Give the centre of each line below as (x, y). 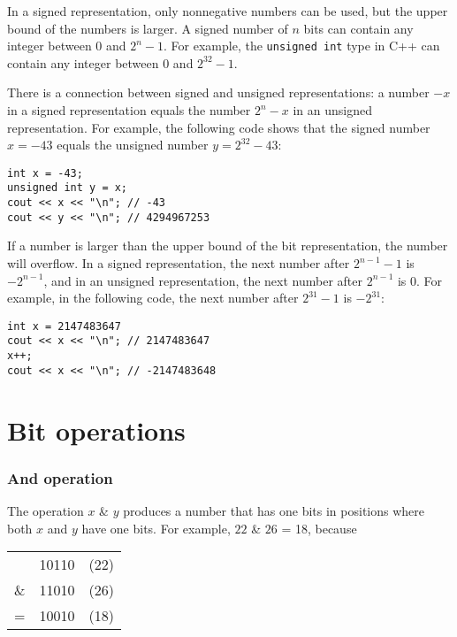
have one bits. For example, (156, 528)
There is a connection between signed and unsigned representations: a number (218, 92)
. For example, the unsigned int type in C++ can (302, 46)
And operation (60, 477)
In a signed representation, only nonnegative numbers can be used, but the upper (228, 11)
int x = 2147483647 (64, 326)
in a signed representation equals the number (129, 110)
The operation (46, 511)
